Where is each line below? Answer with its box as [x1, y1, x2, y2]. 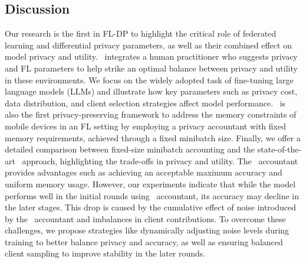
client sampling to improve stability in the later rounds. [5, 247, 206, 259]
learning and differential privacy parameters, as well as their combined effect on [5, 38, 292, 51]
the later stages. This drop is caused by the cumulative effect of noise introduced [5, 201, 297, 213]
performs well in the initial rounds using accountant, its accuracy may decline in [5, 189, 300, 202]
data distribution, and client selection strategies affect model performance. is [5, 96, 286, 109]
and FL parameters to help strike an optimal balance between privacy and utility [5, 61, 298, 74]
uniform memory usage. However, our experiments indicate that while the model [5, 177, 296, 190]
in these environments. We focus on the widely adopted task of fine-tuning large [5, 73, 294, 86]
